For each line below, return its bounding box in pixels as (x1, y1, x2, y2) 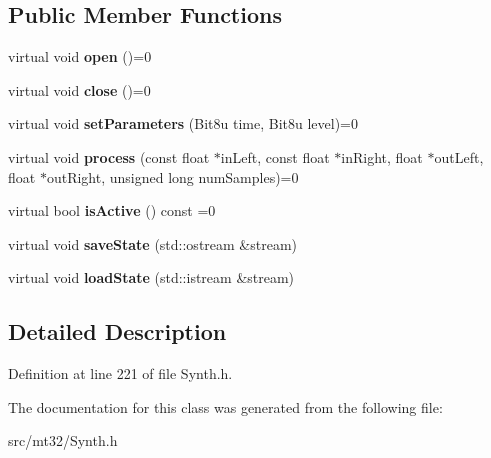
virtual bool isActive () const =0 (8, 200, 216, 221)
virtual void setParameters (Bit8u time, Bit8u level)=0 (8, 113, 358, 134)
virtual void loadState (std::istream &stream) (8, 267, 295, 288)
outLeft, (434, 146, 484, 167)
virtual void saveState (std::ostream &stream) (8, 233, 298, 254)
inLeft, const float (220, 146, 330, 167)
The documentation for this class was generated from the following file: (8, 396, 443, 417)
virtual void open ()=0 (8, 46, 152, 67)
